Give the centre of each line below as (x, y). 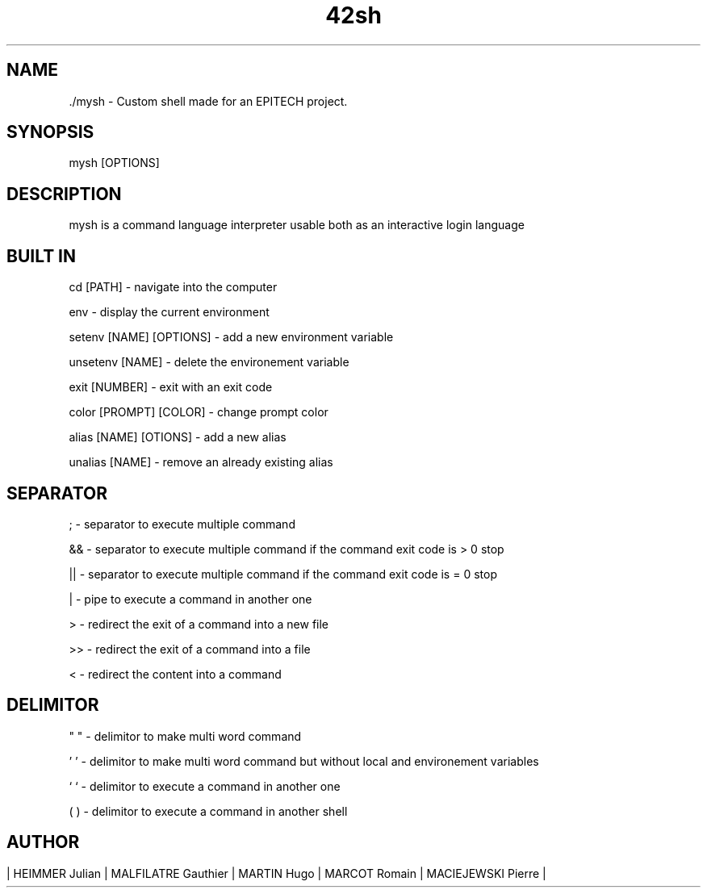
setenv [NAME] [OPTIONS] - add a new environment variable (231, 337)
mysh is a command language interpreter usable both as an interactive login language (297, 225)
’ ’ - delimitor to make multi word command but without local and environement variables (304, 761)
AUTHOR (43, 842)
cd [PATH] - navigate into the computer (173, 287)
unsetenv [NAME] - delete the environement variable (209, 362)
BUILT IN (42, 256)
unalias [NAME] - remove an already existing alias (201, 462)
